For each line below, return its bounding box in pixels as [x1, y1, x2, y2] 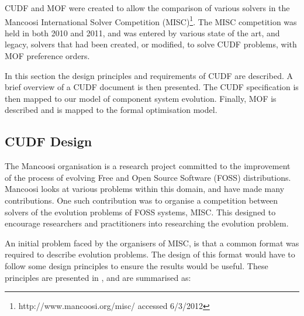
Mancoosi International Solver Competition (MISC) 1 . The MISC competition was [5, 13, 297, 28]
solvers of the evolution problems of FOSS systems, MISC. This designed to [5, 205, 276, 218]
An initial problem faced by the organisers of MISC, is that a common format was [5, 236, 299, 249]
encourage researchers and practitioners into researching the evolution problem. [5, 217, 289, 229]
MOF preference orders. [5, 50, 90, 62]
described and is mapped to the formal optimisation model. [5, 104, 217, 116]
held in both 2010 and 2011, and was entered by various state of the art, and [5, 26, 280, 39]
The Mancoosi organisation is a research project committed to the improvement [5, 160, 291, 172]
